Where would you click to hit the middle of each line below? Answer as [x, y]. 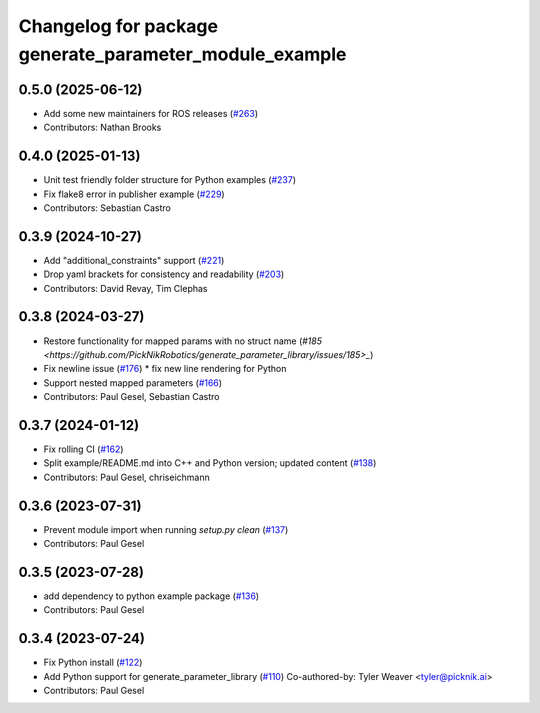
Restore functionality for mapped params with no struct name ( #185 [182, 341]
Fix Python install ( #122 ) [93, 662]
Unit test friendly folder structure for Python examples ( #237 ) [170, 180]
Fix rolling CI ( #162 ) [83, 449]
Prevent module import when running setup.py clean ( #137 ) [166, 529]
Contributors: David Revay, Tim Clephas [126, 288]
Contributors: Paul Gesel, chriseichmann [126, 477]
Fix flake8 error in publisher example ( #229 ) [134, 194]
